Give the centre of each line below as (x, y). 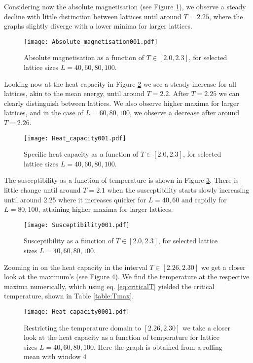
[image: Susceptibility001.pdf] (77, 225)
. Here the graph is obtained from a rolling (158, 346)
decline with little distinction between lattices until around (93, 16)
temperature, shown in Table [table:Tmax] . (69, 296)
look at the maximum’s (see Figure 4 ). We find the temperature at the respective (127, 277)
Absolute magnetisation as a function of (84, 57)
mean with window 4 (55, 356)
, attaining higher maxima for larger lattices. (106, 209)
